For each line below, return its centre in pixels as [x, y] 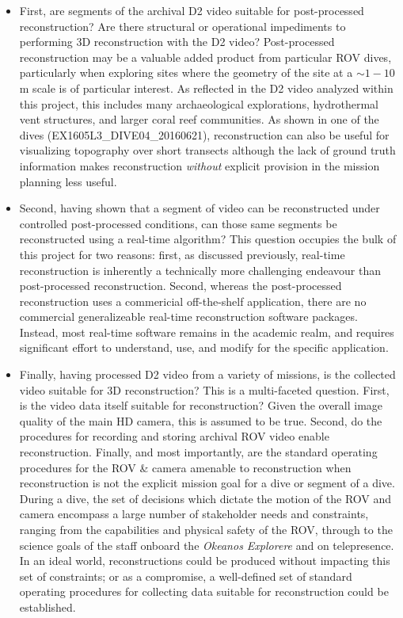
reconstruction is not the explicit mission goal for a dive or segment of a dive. [207, 483]
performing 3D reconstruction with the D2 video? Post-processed [177, 42]
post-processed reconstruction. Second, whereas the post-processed [181, 286]
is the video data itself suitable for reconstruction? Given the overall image [201, 405]
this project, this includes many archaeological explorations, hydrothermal [199, 103]
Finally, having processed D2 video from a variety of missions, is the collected [207, 374]
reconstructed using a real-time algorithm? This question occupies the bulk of [208, 239]
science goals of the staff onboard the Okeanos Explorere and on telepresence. [207, 545]
